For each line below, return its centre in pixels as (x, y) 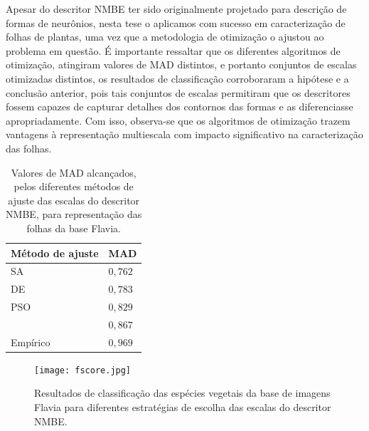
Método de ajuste (55, 253)
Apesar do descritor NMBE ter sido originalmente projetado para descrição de (176, 9)
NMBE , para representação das (74, 214)
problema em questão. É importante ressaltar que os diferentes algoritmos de (173, 50)
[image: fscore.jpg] (83, 370)
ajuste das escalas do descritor (74, 200)
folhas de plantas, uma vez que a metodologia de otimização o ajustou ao (165, 37)
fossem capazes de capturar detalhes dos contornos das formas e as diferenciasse (180, 107)
